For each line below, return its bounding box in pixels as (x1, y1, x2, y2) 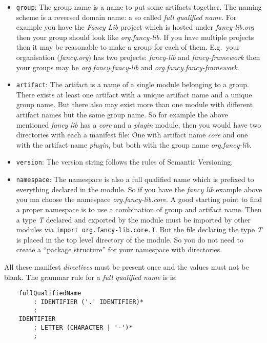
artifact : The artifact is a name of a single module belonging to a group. (16, 79, 249, 90)
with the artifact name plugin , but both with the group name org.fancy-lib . (16, 139, 252, 150)
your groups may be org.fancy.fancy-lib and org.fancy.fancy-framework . (16, 62, 239, 72)
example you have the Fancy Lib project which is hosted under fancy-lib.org (16, 22, 254, 32)
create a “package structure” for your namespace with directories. (16, 244, 222, 255)
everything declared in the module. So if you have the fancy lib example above (16, 184, 262, 194)
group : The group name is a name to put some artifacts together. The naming (16, 2, 262, 12)
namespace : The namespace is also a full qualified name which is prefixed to (16, 174, 254, 185)
